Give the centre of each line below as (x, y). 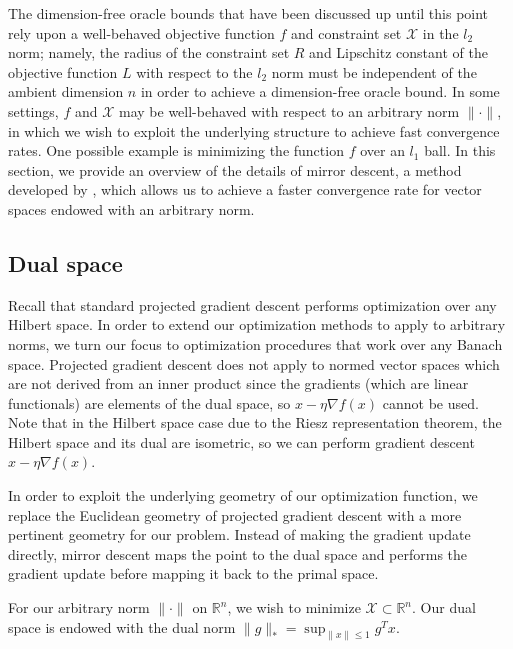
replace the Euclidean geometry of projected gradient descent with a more (235, 514)
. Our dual (444, 607)
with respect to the (194, 71)
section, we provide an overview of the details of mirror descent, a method (235, 169)
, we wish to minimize (294, 607)
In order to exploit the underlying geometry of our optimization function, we (243, 495)
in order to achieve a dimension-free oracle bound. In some (320, 91)
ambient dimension (66, 91)
